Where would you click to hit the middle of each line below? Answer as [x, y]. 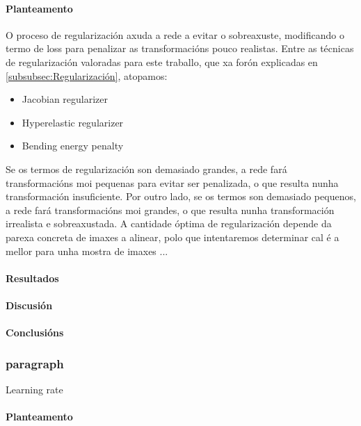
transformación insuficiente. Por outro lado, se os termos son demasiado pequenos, [181, 196]
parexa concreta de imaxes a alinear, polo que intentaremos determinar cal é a [173, 237]
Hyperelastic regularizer [73, 122]
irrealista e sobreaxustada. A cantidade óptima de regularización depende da [169, 223]
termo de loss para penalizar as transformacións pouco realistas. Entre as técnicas [180, 48]
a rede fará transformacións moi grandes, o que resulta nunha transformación [170, 210]
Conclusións [35, 333]
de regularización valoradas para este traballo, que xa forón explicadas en [162, 62]
